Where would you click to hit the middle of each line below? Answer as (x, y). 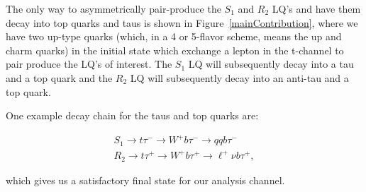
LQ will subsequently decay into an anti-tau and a (239, 77)
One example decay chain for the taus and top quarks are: (132, 115)
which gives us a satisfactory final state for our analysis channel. (145, 180)
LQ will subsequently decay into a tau (271, 64)
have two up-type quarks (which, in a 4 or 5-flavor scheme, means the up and (174, 36)
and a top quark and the (59, 77)
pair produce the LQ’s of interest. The (89, 64)
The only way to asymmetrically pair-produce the (113, 8)
